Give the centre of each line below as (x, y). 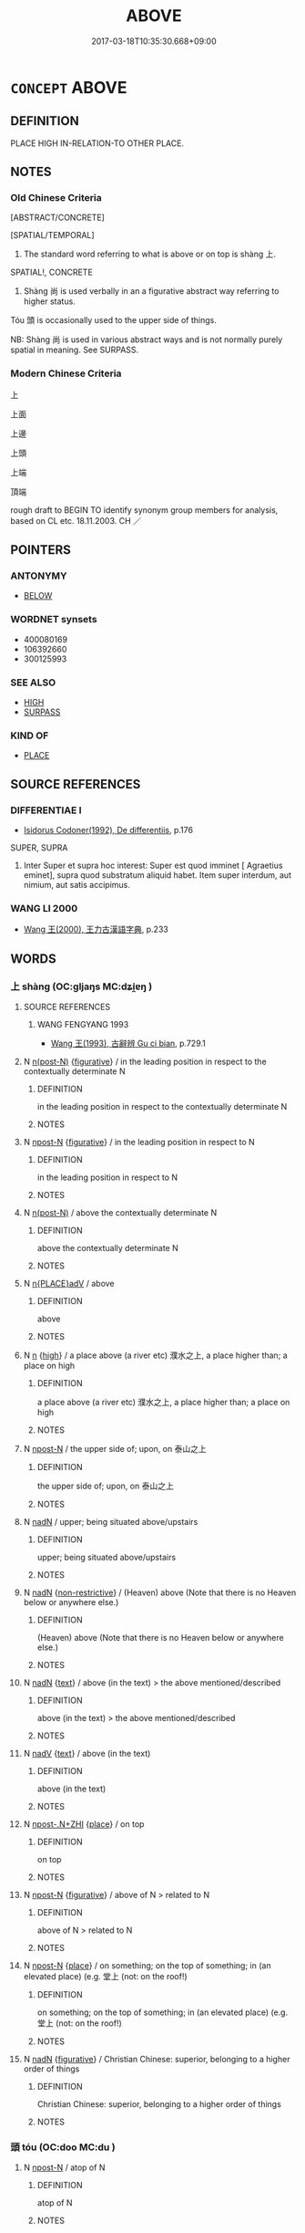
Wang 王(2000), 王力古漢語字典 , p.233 (96, 929)
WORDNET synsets (54, 620)
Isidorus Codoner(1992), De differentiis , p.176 (108, 830)
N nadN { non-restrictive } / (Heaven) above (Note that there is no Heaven (160, 1592)
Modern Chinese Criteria (66, 373)
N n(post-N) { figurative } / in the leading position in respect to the (145, 1061)
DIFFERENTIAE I (46, 810)
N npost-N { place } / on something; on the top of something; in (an (147, 1965)
